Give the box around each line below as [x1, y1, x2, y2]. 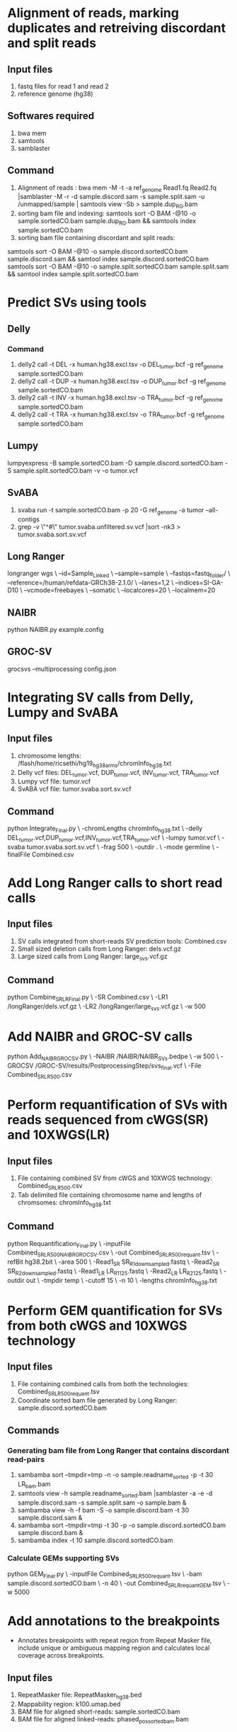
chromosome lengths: [17, 751, 82, 759]
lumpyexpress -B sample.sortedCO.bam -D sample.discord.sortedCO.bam [7, 458, 224, 467]
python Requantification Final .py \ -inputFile [7, 1239, 131, 1250]
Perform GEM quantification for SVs [7, 1302, 223, 1318]
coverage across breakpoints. [17, 1651, 105, 1660]
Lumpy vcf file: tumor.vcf [17, 777, 91, 786]
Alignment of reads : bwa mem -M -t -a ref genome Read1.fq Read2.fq [17, 183, 217, 193]
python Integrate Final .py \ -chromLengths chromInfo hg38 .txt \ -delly [7, 824, 203, 834]
